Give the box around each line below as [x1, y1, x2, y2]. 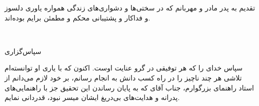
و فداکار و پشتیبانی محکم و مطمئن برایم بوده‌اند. [5, 12, 151, 22]
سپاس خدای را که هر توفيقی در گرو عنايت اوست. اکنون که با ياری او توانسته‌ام [5, 62, 243, 73]
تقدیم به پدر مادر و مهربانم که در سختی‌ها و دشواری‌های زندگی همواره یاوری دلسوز [5, 2, 255, 12]
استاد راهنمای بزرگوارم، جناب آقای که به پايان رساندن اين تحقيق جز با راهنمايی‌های [5, 82, 254, 92]
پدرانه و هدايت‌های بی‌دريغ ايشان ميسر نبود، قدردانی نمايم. [5, 92, 180, 102]
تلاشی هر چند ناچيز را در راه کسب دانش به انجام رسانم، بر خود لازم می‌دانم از [5, 72, 242, 82]
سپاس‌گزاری [5, 45, 42, 56]
